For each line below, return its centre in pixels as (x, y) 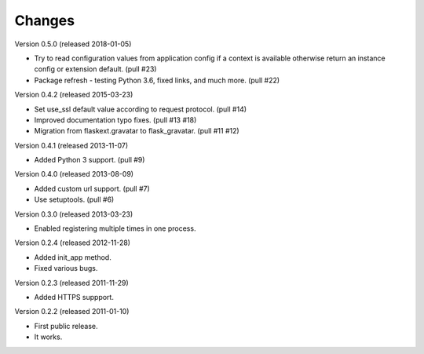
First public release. (66, 326)
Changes (44, 20)
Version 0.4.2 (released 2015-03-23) (74, 95)
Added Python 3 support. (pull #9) (90, 160)
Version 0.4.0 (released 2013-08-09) (74, 174)
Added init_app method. (73, 257)
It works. (48, 337)
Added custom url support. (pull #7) (92, 188)
